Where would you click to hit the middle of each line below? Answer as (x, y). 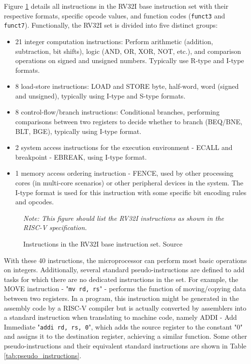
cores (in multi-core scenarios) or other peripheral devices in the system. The (129, 183)
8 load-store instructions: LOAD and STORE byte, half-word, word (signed (127, 86)
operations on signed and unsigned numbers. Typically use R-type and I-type (130, 60)
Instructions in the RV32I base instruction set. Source (103, 244)
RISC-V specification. (55, 227)
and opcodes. (35, 202)
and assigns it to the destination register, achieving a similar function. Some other (125, 336)
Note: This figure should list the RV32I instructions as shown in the (124, 218)
